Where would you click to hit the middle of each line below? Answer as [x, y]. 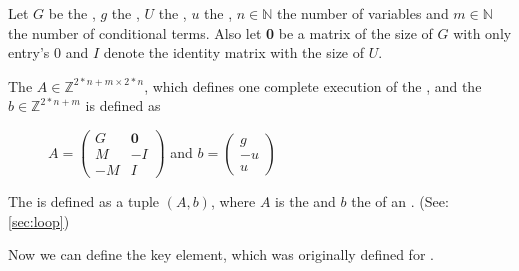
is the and [305, 201]
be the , [72, 13]
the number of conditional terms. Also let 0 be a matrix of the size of [220, 32]
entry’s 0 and [48, 52]
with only [482, 32]
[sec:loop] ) [39, 220]
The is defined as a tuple [84, 201]
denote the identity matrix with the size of [234, 52]
